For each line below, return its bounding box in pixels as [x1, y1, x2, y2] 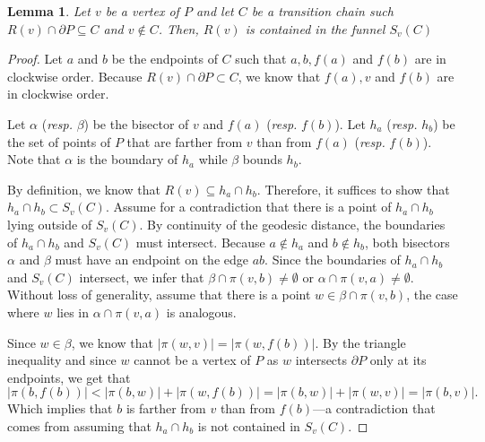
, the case [406, 285, 458, 304]
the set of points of [7, 132, 111, 151]
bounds [242, 150, 282, 169]
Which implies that [7, 399, 113, 418]
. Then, [158, 19, 199, 38]
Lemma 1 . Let [7, 2, 91, 20]
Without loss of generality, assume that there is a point [7, 285, 311, 304]
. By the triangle [315, 333, 406, 351]
